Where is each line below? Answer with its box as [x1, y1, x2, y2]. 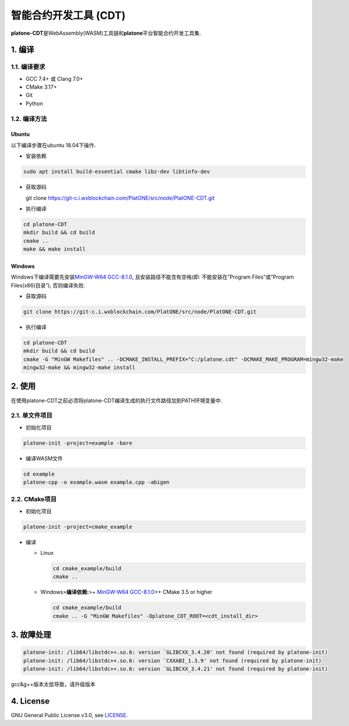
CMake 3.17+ [25, 83, 57, 91]
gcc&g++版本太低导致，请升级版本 [11, 681, 96, 688]
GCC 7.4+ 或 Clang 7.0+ [25, 75, 84, 82]
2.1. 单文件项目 [11, 411, 52, 420]
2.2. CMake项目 [11, 495, 57, 503]
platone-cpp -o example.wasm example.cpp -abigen [23, 479, 170, 485]
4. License [11, 696, 50, 706]
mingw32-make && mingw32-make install [23, 364, 136, 371]
